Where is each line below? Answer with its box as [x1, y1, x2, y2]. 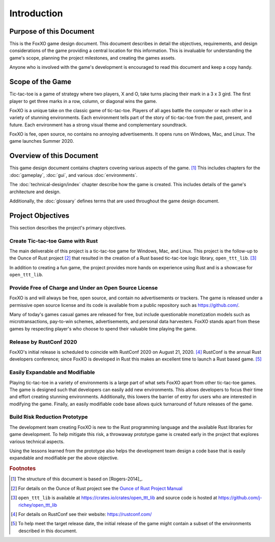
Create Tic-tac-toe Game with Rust [9, 237, 98, 244]
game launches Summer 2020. [9, 138, 74, 144]
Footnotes [9, 465, 36, 472]
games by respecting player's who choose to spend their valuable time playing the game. [9, 325, 197, 331]
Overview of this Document [9, 151, 99, 160]
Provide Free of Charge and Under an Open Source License [9, 284, 158, 291]
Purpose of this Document [9, 27, 95, 36]
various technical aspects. [9, 438, 65, 445]
